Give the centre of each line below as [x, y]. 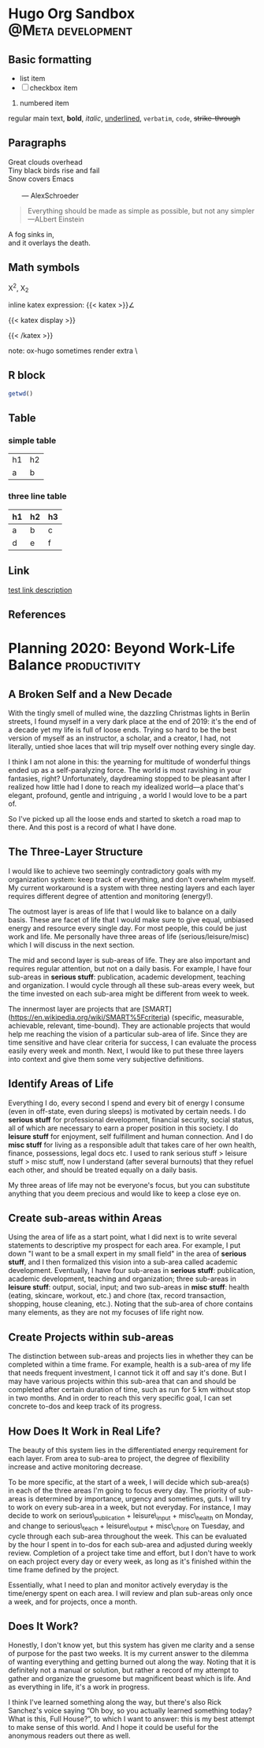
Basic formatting [50, 59]
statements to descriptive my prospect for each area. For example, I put [125, 1245]
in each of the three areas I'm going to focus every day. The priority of [122, 1490]
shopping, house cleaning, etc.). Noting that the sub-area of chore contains [131, 1304]
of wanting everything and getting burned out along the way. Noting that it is [132, 1662]
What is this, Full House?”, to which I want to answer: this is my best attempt [132, 1719]
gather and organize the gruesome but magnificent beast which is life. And [130, 1679]
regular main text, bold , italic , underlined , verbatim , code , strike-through [124, 118]
